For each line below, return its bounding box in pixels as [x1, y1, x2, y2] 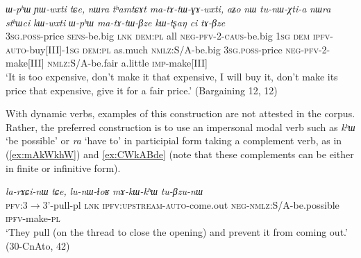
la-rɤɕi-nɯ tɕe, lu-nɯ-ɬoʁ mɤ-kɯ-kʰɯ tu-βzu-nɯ [6, 184, 203, 198]
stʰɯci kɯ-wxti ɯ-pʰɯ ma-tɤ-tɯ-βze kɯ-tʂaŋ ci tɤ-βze [6, 15, 226, 29]
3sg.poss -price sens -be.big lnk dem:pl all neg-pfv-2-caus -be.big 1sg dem [6, 28, 310, 43]
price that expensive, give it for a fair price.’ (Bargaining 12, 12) [6, 83, 278, 97]
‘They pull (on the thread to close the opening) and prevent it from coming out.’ [6, 224, 348, 239]
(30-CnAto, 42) [6, 238, 70, 252]
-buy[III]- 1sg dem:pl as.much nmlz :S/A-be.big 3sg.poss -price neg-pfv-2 [26, 42, 327, 56]
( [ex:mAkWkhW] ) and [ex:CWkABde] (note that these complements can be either [6, 146, 354, 161]
